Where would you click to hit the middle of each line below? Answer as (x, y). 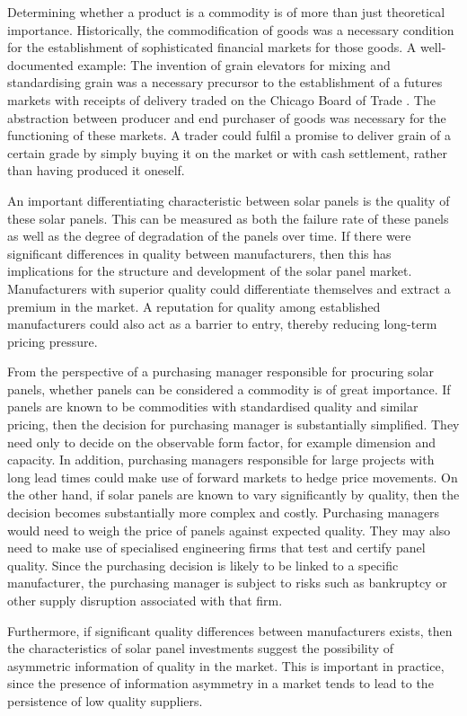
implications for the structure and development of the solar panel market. (210, 271)
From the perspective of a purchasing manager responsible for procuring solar (221, 371)
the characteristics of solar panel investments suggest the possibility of (201, 648)
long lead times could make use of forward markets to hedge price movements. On (233, 477)
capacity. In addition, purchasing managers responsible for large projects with (221, 460)
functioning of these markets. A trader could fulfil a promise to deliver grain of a (229, 135)
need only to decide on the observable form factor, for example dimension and (222, 442)
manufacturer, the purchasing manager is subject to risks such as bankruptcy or (227, 583)
